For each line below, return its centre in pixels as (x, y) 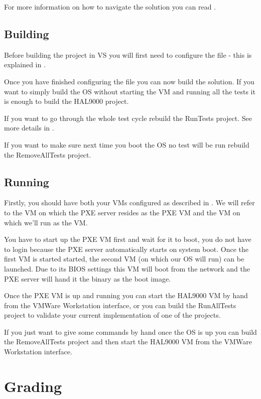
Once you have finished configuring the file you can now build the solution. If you (129, 81)
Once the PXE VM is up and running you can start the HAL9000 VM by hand (126, 295)
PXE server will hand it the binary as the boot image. (88, 278)
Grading (33, 386)
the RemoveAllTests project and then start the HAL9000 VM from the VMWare (128, 342)
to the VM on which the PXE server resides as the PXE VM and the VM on (122, 212)
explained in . (25, 64)
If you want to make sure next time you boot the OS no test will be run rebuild (127, 144)
